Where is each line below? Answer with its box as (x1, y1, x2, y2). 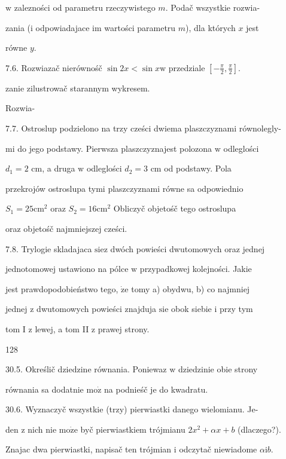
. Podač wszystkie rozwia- (165, 1, 260, 13)
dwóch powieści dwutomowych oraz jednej (110, 242, 265, 255)
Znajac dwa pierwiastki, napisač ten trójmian (5, 443, 172, 455)
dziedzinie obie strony (178, 363, 258, 375)
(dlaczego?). (238, 423, 281, 435)
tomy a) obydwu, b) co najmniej (131, 282, 250, 295)
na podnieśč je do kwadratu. (104, 382, 208, 395)
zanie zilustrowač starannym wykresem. (5, 81, 150, 94)
